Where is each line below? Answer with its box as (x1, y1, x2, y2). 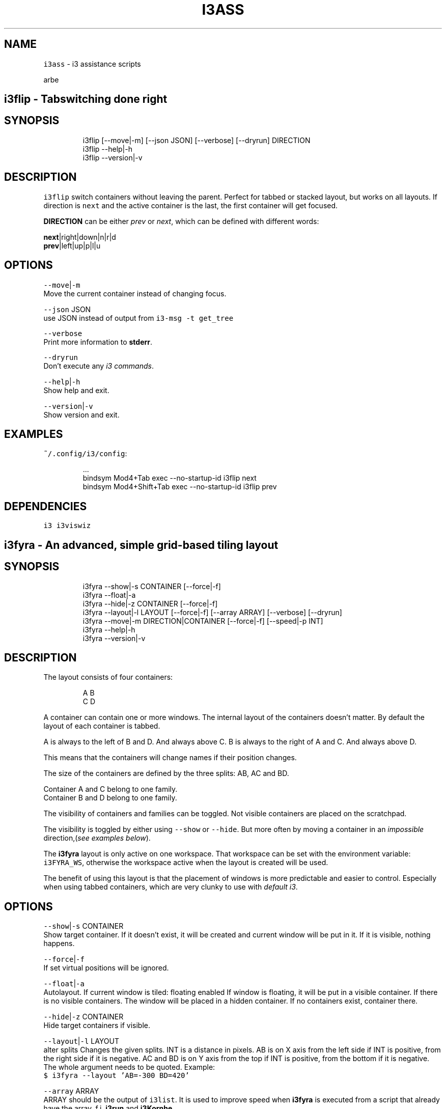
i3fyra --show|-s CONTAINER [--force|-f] (82, 581, 221, 591)
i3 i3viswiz (43, 521, 91, 530)
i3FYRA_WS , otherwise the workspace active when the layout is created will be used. (43, 858, 328, 867)
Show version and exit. (43, 410, 120, 419)
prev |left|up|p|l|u (43, 241, 101, 250)
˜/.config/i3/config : (43, 449, 127, 458)
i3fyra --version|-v (82, 633, 146, 643)
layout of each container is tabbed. (43, 722, 160, 731)
